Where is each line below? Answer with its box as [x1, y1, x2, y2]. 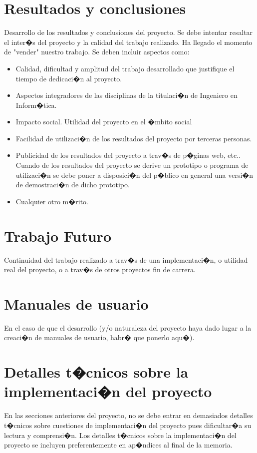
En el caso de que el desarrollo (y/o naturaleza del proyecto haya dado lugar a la [4, 322, 252, 333]
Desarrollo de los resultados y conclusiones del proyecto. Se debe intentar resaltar [4, 27, 253, 37]
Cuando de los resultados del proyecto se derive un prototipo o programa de [15, 160, 249, 170]
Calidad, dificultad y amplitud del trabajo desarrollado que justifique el [15, 63, 235, 73]
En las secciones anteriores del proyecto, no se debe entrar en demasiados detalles [4, 410, 253, 421]
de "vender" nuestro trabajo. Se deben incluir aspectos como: [4, 46, 190, 57]
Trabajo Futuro [4, 225, 111, 246]
